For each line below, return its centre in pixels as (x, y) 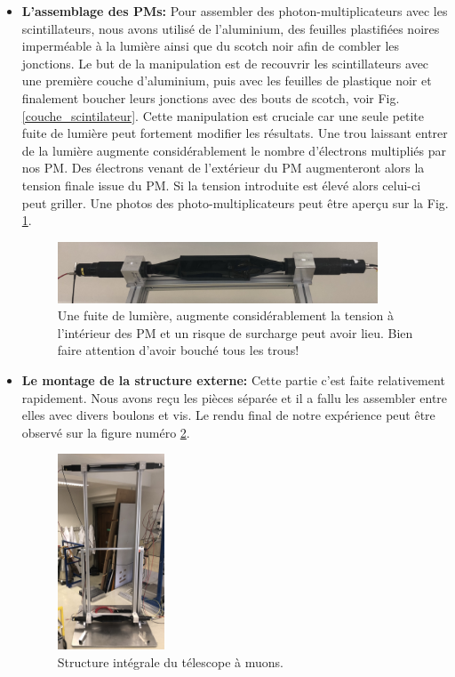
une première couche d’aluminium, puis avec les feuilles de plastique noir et (227, 81)
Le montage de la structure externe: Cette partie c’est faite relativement (233, 380)
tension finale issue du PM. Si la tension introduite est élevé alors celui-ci (221, 185)
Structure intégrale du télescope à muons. (171, 661)
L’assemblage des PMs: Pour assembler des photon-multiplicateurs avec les (235, 11)
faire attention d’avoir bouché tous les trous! (178, 350)
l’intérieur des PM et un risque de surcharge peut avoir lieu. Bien (235, 332)
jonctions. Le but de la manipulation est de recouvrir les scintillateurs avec (225, 63)
